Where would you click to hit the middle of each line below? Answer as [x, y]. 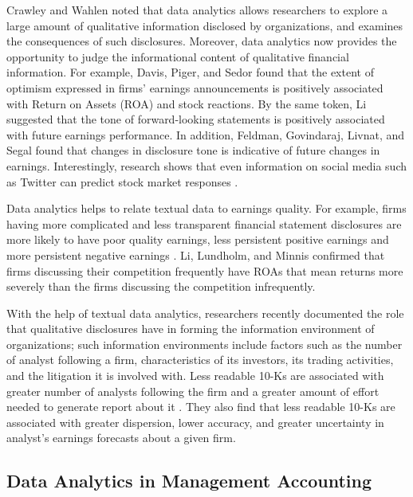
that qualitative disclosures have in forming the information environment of [191, 329]
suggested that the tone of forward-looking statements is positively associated [196, 119]
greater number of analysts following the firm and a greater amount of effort [193, 391]
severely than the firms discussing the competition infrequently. [161, 286]
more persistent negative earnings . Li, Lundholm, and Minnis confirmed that [196, 254]
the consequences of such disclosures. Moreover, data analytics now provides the [202, 41]
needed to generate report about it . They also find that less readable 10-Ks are [201, 407]
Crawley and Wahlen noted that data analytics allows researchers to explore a [197, 10]
